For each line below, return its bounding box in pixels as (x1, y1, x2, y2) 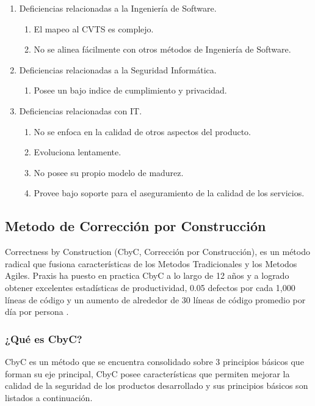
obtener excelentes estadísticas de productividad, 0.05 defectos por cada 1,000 (5, 281, 295, 293)
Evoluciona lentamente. (34, 146, 121, 158)
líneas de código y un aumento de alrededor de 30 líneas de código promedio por (5, 293, 306, 306)
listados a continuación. (5, 391, 93, 404)
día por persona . (5, 305, 69, 318)
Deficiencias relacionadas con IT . (19, 104, 142, 117)
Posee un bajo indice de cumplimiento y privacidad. (34, 84, 227, 97)
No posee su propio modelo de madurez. (34, 166, 184, 179)
